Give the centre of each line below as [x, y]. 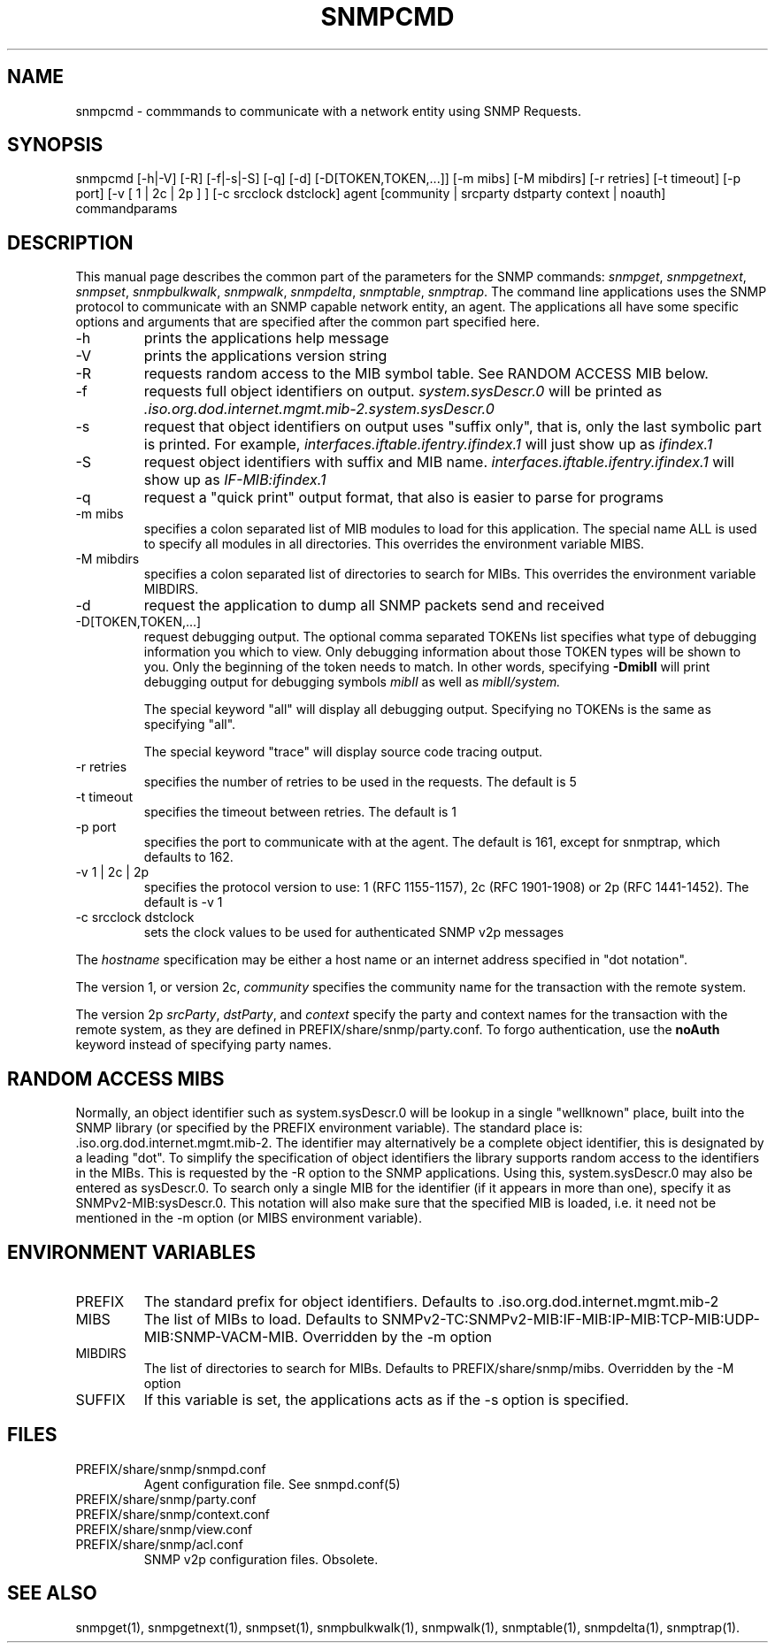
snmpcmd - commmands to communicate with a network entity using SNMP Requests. [329, 111]
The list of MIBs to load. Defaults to [261, 1319]
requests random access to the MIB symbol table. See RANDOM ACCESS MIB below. [426, 374]
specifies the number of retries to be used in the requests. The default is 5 [360, 782]
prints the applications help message [266, 338]
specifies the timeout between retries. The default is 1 [300, 812]
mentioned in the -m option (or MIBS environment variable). [249, 1218]
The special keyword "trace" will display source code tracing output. [343, 752]
